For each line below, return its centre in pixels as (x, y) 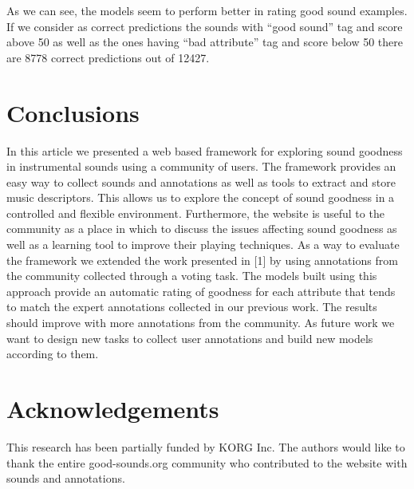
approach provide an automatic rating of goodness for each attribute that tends (201, 291)
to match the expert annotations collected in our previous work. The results (192, 307)
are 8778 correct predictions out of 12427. (108, 57)
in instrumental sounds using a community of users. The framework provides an (201, 166)
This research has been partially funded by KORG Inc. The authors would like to (206, 446)
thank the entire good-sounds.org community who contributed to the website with (207, 462)
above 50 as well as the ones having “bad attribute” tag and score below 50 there (205, 42)
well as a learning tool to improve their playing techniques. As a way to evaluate (203, 244)
